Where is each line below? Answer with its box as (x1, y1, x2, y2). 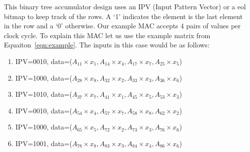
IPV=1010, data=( (15, 89, 72, 99)
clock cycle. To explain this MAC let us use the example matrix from (4, 30, 211, 40)
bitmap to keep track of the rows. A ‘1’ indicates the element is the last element (4, 11, 243, 21)
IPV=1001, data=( (15, 138, 72, 148)
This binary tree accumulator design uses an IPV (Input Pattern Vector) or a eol (4, 1, 246, 11)
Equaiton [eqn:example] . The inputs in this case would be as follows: (4, 40, 210, 50)
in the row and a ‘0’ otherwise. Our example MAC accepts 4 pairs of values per (4, 21, 241, 31)
